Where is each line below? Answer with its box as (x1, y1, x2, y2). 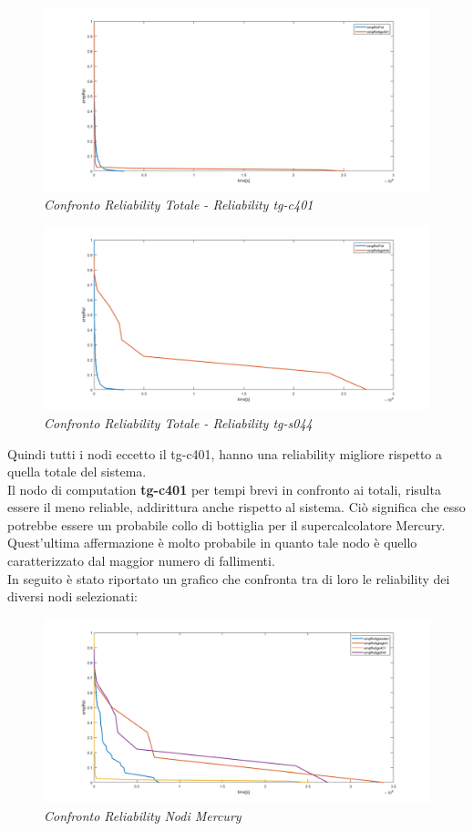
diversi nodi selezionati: (7, 587, 138, 606)
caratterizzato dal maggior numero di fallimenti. (7, 551, 275, 570)
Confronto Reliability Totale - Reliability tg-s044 (44, 413, 313, 432)
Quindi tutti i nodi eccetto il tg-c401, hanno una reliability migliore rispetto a (7, 444, 443, 463)
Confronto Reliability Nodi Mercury (44, 805, 242, 825)
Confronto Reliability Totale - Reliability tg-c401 (44, 194, 314, 213)
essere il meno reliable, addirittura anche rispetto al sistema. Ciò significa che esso (7, 498, 466, 517)
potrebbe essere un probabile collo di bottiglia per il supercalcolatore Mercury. (7, 515, 446, 534)
